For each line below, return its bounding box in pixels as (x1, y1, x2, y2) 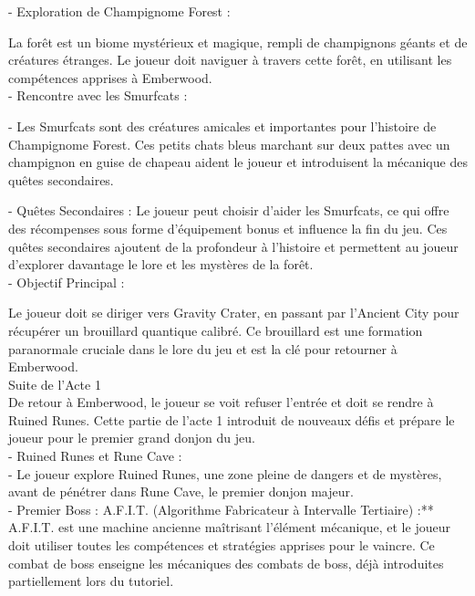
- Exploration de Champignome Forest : (8, 2, 231, 20)
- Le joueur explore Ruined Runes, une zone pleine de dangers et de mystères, (8, 464, 442, 483)
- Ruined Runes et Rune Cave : (8, 446, 182, 465)
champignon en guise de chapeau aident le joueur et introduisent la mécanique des (8, 152, 468, 172)
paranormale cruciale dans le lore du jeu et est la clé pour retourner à (8, 339, 398, 358)
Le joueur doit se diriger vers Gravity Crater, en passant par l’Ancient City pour (8, 303, 460, 322)
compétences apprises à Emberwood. (8, 68, 212, 87)
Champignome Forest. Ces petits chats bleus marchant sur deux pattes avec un (8, 134, 450, 153)
